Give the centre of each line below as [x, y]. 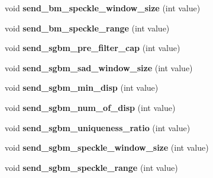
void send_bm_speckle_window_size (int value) [103, 8]
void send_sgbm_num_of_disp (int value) [90, 107]
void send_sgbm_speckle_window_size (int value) [107, 147]
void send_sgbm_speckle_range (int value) [91, 167]
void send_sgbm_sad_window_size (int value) [99, 67]
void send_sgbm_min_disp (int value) [82, 88]
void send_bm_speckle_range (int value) [87, 28]
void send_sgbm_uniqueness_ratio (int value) [98, 127]
